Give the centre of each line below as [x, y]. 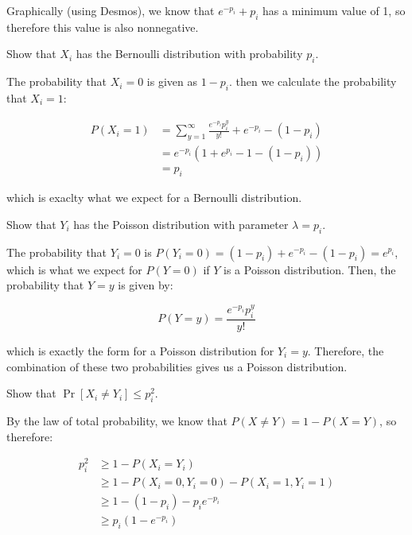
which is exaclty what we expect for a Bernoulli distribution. [154, 198]
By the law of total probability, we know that [117, 420]
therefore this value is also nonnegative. [103, 27]
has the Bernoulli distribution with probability [189, 54]
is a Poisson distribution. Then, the [310, 269]
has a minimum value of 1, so [334, 10]
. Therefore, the [346, 350]
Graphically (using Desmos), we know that [111, 10]
